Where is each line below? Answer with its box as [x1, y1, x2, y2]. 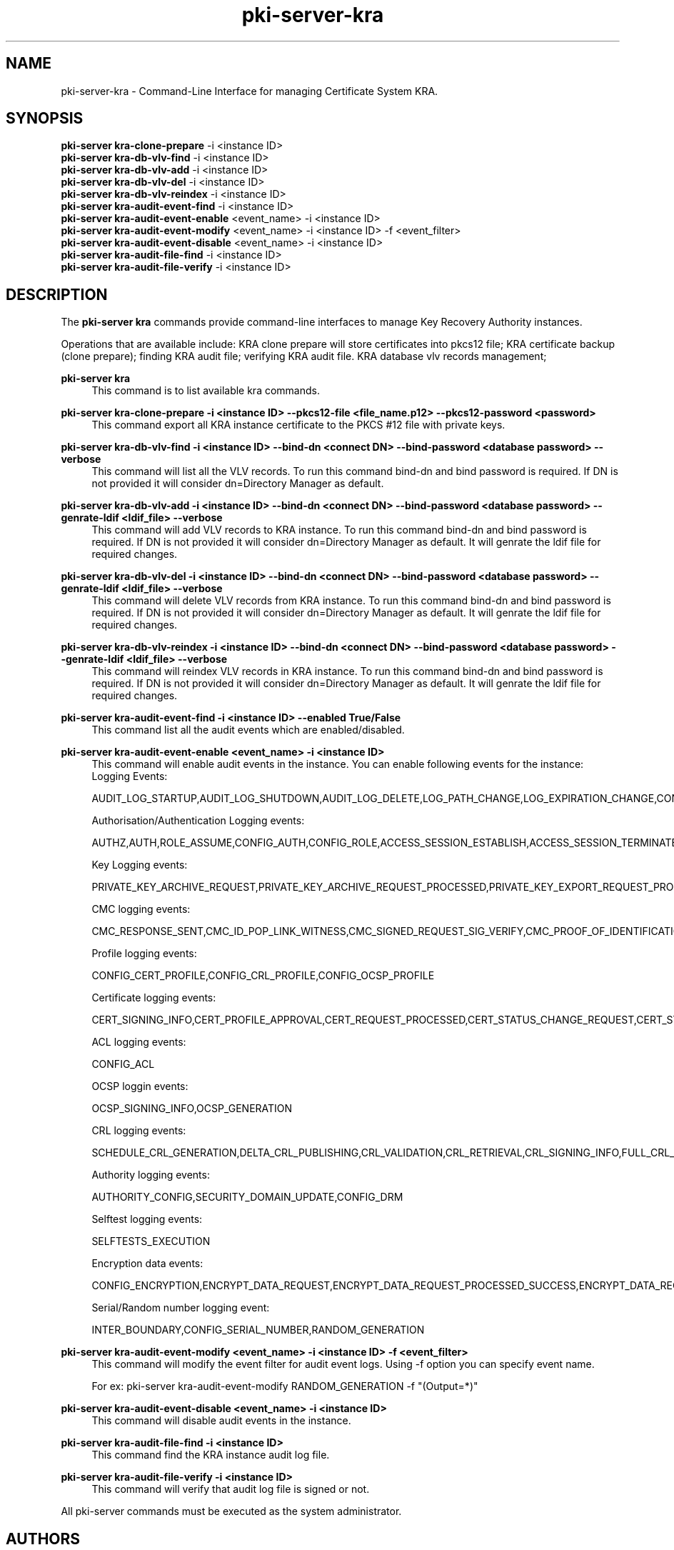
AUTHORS [6, 1529, 81, 1548]
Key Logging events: [91, 859, 188, 871]
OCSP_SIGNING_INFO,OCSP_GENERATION [91, 1102, 293, 1115]
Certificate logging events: [91, 991, 216, 1004]
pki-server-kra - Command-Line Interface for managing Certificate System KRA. [61, 84, 438, 97]
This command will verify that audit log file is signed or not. [91, 1483, 370, 1496]
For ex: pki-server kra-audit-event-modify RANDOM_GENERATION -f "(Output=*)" [91, 1380, 478, 1393]
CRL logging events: [91, 1124, 186, 1137]
